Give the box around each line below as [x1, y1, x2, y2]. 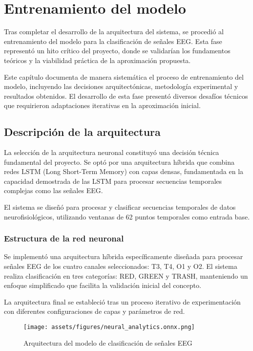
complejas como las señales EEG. [4, 185, 103, 196]
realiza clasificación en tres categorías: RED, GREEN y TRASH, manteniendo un [4, 270, 248, 281]
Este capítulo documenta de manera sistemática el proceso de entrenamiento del [4, 71, 244, 82]
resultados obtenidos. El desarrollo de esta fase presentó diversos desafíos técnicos [4, 90, 248, 101]
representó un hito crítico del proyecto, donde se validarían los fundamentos [4, 45, 231, 56]
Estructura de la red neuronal [4, 232, 124, 244]
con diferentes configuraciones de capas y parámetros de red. [4, 306, 185, 316]
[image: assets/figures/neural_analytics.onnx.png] [23, 324, 195, 331]
